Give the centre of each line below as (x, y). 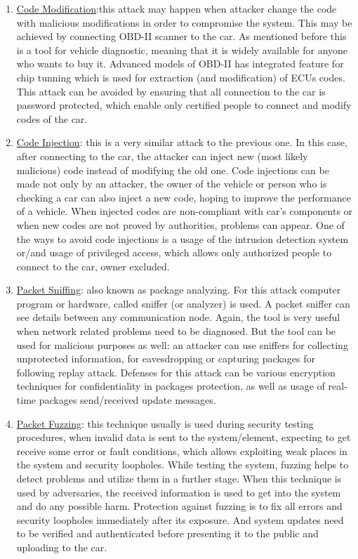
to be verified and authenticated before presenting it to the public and (167, 533)
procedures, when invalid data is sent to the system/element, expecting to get (184, 437)
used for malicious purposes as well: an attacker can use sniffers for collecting (182, 344)
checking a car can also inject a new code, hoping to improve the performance (184, 197)
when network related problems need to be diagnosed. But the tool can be (176, 331)
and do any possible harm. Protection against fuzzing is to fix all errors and (179, 506)
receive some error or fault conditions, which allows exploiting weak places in (182, 451)
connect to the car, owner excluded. (93, 266)
